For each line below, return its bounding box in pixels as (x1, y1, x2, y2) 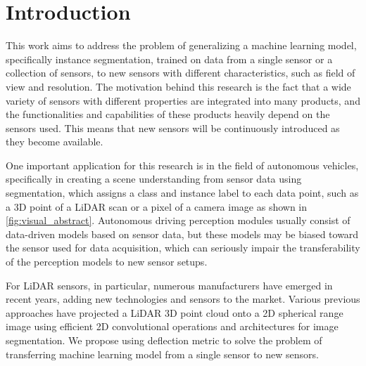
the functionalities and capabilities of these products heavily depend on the (6, 107, 330, 122)
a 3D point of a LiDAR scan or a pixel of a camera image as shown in (6, 199, 308, 214)
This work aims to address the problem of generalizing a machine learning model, (6, 38, 357, 53)
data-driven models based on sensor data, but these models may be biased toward (6, 226, 359, 241)
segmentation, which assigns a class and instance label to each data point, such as (6, 185, 359, 200)
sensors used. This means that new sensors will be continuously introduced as (6, 120, 340, 135)
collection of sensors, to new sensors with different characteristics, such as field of (6, 65, 355, 80)
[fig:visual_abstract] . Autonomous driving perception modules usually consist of (6, 213, 351, 228)
